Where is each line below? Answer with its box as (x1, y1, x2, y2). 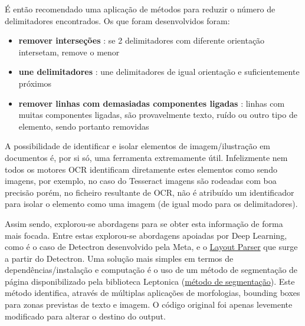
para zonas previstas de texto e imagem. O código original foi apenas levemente (5, 298, 293, 311)
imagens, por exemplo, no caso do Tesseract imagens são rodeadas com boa (5, 174, 277, 187)
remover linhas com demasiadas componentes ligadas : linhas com (18, 97, 285, 109)
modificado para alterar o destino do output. (5, 309, 166, 322)
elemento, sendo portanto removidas (18, 120, 149, 132)
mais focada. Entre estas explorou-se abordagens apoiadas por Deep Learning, (5, 229, 287, 241)
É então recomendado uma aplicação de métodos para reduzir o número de (5, 3, 276, 15)
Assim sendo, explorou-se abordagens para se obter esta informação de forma (5, 217, 283, 229)
